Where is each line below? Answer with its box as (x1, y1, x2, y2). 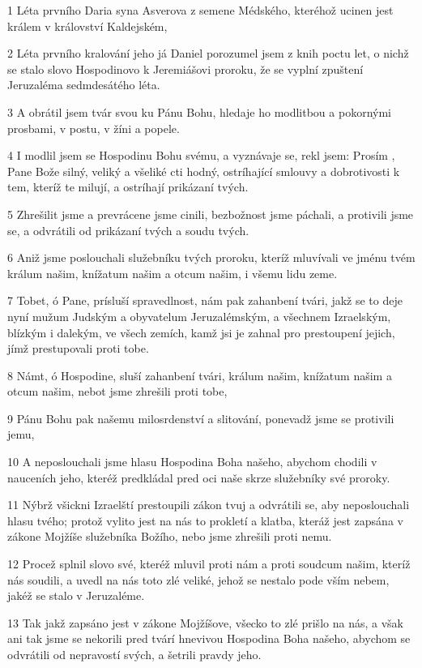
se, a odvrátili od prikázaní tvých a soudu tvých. (7, 221, 249, 238)
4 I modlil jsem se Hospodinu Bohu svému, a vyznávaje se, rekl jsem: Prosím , (7, 147, 395, 164)
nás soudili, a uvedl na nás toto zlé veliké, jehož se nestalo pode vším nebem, (7, 571, 390, 588)
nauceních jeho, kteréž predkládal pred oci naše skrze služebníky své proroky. (7, 469, 390, 486)
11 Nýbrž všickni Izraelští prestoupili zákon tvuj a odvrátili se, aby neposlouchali (7, 496, 410, 513)
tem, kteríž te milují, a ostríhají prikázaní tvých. (7, 178, 249, 195)
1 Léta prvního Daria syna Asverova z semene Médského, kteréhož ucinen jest (7, 2, 394, 18)
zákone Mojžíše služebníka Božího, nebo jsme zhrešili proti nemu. (7, 528, 332, 545)
